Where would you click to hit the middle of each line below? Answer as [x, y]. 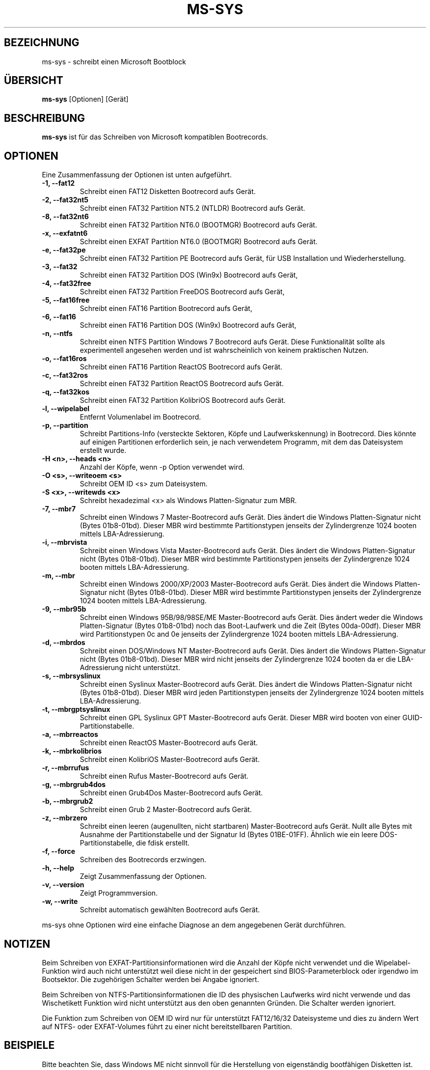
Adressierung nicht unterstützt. [130, 668]
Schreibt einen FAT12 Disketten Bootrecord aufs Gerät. [168, 192]
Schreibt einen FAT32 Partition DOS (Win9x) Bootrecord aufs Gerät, [189, 275]
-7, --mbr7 [59, 509]
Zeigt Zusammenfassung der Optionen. [143, 876]
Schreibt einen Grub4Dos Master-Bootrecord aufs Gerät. [171, 793]
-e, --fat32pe [64, 250]
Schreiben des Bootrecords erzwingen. [143, 860]
